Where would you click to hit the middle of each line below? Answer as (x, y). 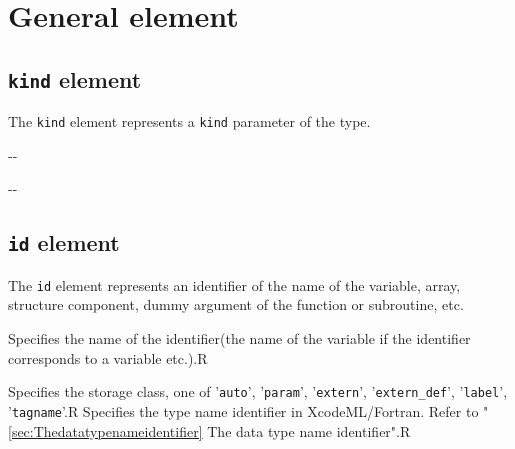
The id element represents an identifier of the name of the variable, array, (234, 284)
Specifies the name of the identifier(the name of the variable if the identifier (239, 338)
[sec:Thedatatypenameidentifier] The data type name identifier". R (209, 430)
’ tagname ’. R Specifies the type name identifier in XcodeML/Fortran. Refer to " (248, 410)
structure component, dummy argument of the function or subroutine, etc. (236, 304)
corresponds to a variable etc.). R (108, 357)
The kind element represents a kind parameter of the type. (189, 121)
